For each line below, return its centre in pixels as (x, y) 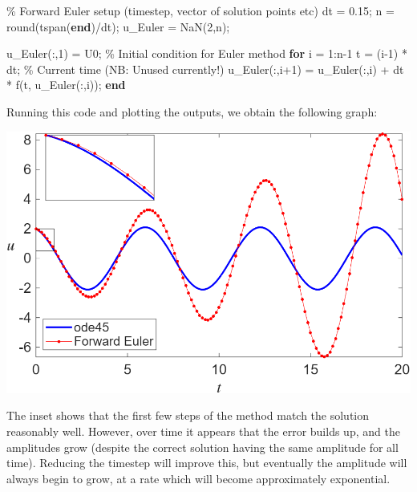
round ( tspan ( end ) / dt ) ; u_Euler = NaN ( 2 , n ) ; (118, 26)
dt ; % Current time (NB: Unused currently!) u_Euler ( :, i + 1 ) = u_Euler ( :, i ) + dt (205, 69)
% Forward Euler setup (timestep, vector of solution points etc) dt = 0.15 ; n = (200, 10)
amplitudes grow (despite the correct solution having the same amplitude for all (202, 447)
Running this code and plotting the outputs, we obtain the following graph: (192, 111)
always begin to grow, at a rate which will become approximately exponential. (198, 478)
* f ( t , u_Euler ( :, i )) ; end (66, 85)
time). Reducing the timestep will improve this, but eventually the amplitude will (207, 463)
